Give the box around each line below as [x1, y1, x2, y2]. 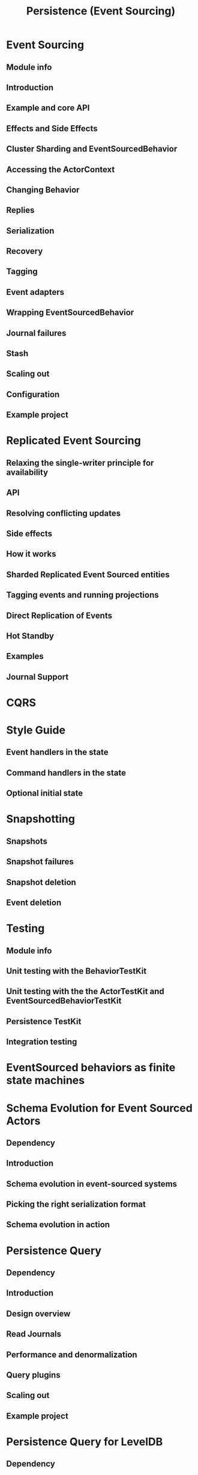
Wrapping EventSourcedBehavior [6, 308, 134, 318]
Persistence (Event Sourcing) [26, 4, 176, 18]
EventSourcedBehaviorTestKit [6, 996, 122, 1006]
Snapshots [6, 836, 48, 846]
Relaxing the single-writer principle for [6, 457, 154, 468]
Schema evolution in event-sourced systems [6, 1178, 178, 1189]
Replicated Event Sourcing [6, 434, 141, 448]
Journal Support [6, 672, 69, 682]
